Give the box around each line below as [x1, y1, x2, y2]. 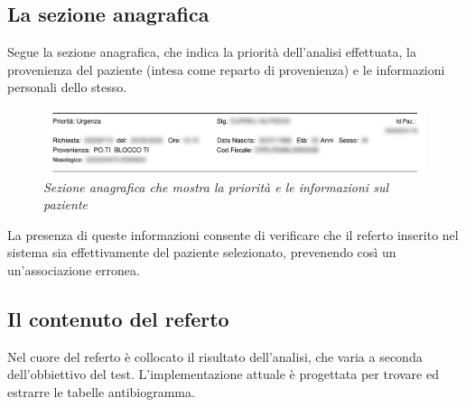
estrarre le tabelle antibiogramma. [7, 383, 195, 402]
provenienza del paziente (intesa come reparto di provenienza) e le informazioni [7, 60, 445, 79]
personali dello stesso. [7, 78, 127, 97]
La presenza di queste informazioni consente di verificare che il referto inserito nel [7, 225, 459, 244]
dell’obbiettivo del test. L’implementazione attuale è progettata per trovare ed [7, 365, 439, 384]
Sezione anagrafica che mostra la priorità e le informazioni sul [43, 177, 389, 196]
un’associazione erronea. [7, 261, 140, 280]
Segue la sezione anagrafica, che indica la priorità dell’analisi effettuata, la [7, 42, 416, 61]
